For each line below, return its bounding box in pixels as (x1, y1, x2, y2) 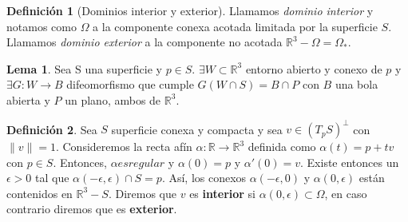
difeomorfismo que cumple (66, 76, 194, 93)
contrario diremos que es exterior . (6, 200, 177, 217)
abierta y (6, 91, 50, 108)
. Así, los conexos (161, 169, 247, 186)
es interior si (189, 184, 256, 201)
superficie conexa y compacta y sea (111, 121, 283, 137)
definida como (248, 138, 316, 155)
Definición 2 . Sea (6, 121, 97, 137)
